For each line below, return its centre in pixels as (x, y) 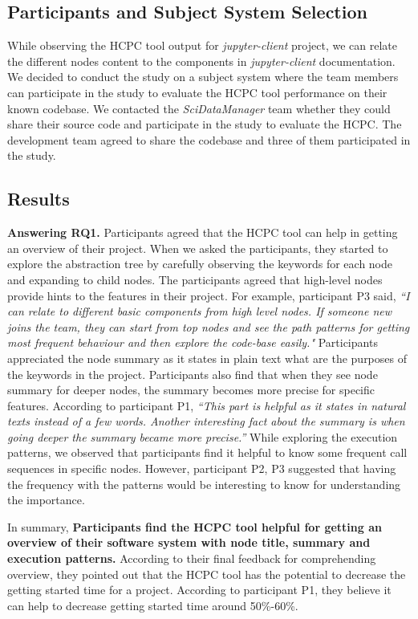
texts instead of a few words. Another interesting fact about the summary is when (206, 421)
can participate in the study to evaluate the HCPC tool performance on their (197, 92)
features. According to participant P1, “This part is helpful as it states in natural (207, 405)
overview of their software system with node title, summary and (189, 542)
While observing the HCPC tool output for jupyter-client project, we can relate (202, 45)
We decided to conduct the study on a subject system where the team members (203, 77)
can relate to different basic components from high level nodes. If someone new (199, 311)
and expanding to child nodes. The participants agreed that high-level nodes (195, 279)
